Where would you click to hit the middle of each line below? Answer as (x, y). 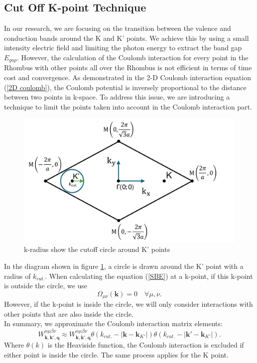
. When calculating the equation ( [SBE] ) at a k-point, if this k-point (149, 276)
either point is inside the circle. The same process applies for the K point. (116, 354)
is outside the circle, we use (46, 286)
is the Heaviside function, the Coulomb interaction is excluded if (146, 345)
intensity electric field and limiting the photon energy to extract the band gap (123, 48)
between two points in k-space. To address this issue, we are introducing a (117, 97)
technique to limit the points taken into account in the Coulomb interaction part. (128, 106)
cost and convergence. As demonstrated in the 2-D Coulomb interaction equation (128, 77)
